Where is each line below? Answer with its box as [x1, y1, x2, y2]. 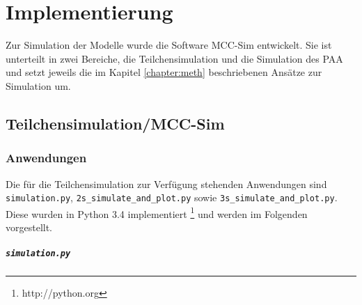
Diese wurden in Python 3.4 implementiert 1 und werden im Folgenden [6, 204, 308, 221]
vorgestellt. [6, 220, 53, 234]
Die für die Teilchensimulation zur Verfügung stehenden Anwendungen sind [6, 176, 327, 191]
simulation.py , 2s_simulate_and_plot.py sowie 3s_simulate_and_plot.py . [6, 190, 338, 205]
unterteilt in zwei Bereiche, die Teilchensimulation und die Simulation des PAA [6, 51, 343, 65]
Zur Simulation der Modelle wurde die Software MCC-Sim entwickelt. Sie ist [6, 38, 332, 52]
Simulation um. [6, 78, 71, 93]
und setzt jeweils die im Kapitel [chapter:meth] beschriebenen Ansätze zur [6, 65, 322, 79]
